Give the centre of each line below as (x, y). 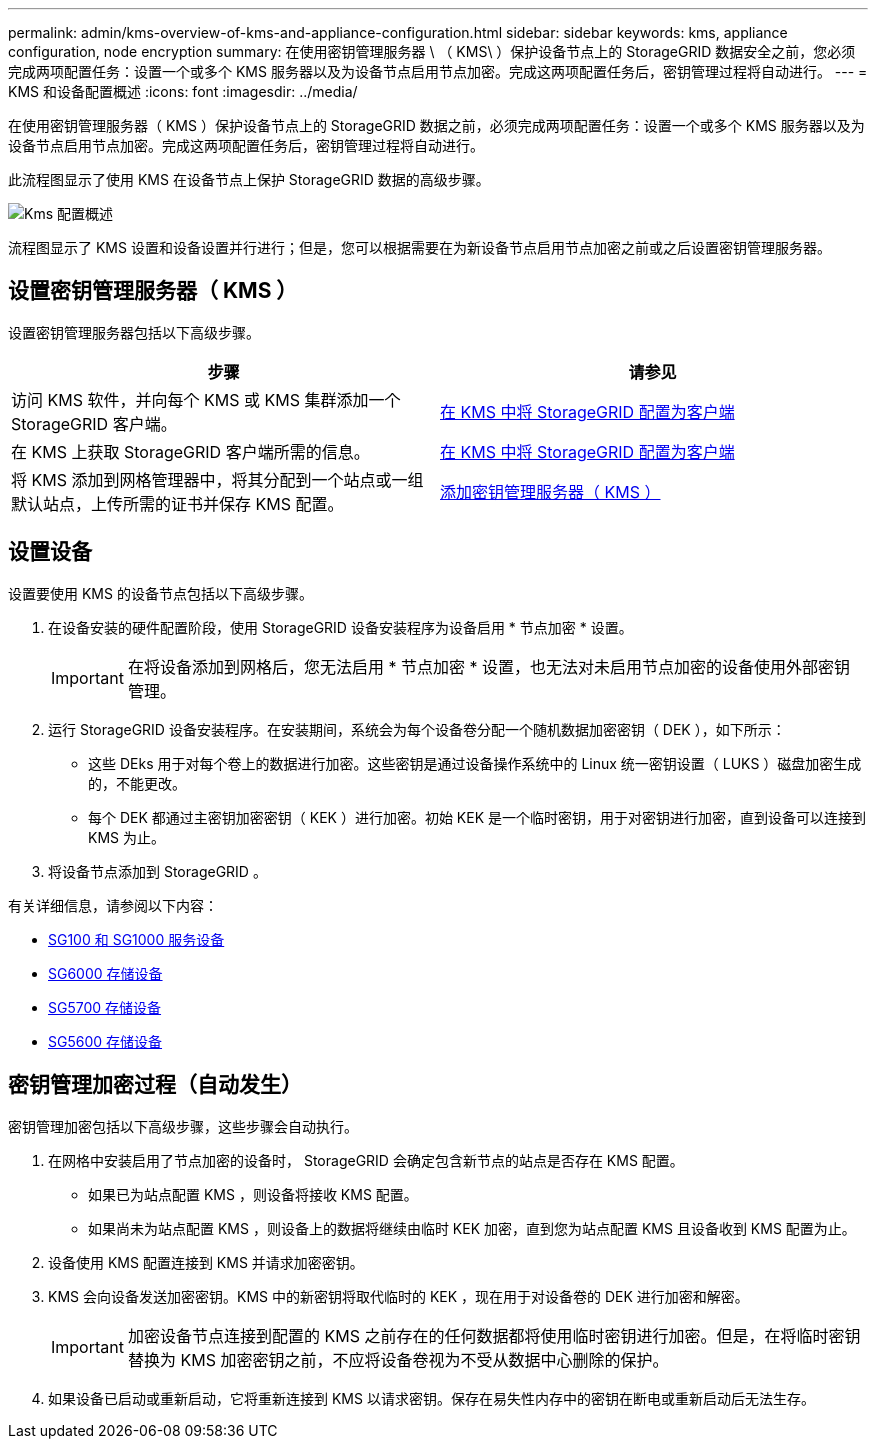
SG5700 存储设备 (105, 1007)
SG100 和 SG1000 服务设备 (136, 939)
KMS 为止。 (126, 837)
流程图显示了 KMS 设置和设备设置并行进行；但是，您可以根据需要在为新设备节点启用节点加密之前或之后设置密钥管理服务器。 (419, 247)
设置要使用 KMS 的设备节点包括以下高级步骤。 (160, 593)
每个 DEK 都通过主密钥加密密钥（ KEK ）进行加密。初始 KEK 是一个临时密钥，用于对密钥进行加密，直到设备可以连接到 (477, 817)
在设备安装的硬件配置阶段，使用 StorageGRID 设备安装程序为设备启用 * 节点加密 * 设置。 (340, 627)
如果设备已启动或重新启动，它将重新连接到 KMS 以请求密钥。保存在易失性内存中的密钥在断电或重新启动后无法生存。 (431, 1398)
